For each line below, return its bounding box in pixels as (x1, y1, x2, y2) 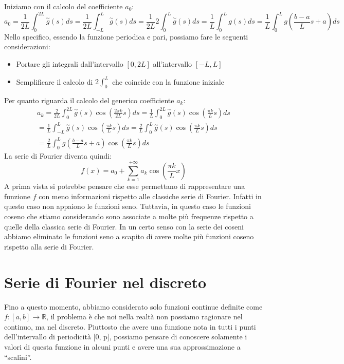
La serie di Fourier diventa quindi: (4, 150, 112, 161)
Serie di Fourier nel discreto (4, 271, 207, 292)
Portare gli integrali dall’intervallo (16, 59, 123, 69)
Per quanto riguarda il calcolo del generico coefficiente (4, 94, 174, 105)
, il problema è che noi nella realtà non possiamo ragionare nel (46, 311, 243, 322)
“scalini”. (4, 351, 32, 362)
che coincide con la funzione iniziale (112, 76, 224, 87)
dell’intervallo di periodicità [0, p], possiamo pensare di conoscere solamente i (4, 331, 247, 342)
